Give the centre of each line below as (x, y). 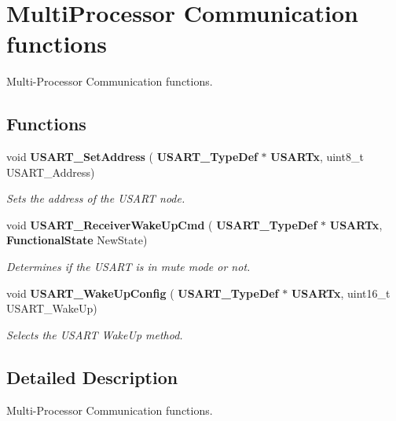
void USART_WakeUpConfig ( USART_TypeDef (143, 293)
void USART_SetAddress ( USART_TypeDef (132, 157)
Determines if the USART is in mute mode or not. (128, 267)
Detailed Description (92, 377)
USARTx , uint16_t (341, 293)
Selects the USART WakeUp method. (95, 334)
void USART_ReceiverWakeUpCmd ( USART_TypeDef (162, 224)
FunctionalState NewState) (77, 240)
